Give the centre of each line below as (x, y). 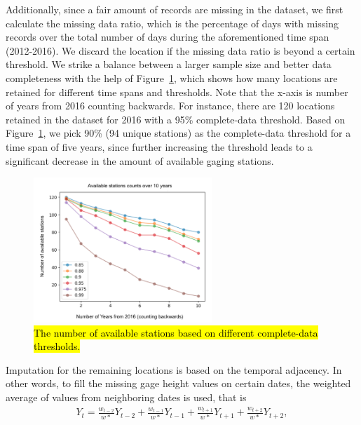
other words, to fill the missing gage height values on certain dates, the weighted (178, 383)
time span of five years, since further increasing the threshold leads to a (159, 146)
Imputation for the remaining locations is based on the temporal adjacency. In (174, 369)
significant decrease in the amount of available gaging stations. (140, 160)
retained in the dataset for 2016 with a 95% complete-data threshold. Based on (176, 119)
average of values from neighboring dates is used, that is (126, 397)
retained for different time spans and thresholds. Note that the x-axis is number (177, 92)
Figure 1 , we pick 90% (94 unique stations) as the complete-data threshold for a (178, 133)
